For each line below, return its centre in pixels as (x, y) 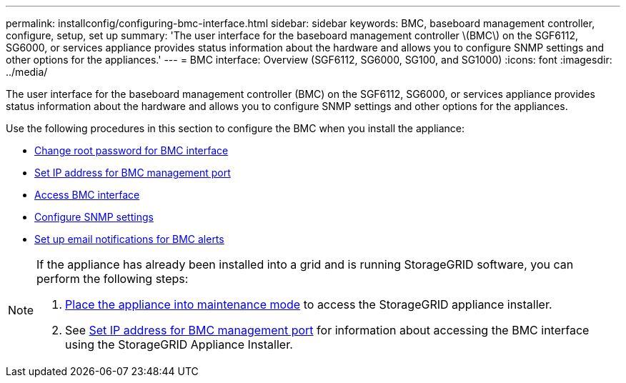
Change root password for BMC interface (131, 150)
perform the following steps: (113, 279)
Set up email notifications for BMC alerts (129, 239)
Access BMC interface (87, 195)
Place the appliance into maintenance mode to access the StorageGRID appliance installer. (309, 304)
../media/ (27, 72)
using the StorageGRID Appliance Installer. (179, 344)
